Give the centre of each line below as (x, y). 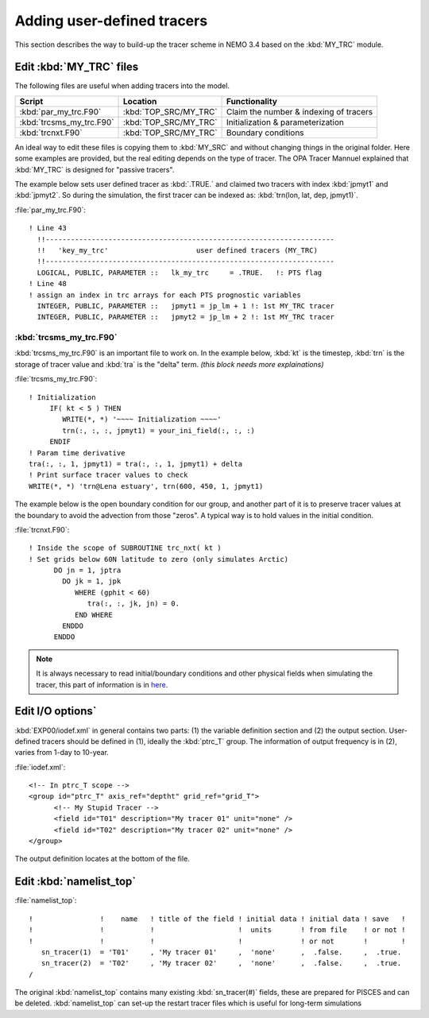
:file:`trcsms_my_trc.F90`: (56, 379)
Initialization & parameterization (286, 122)
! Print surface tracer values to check (108, 475)
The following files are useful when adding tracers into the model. (122, 86)
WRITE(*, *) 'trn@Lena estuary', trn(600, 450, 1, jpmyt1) (146, 486)
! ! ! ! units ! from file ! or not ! (217, 930)
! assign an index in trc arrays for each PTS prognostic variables (165, 295)
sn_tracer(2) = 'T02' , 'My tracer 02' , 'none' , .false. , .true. (221, 963)
